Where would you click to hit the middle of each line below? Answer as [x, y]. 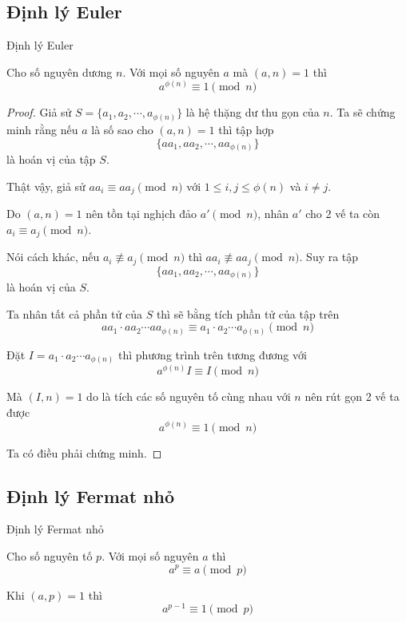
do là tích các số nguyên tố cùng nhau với [189, 396]
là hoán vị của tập [51, 159]
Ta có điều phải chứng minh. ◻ [84, 452]
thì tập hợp [246, 129]
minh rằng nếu [42, 129]
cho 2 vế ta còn [343, 214]
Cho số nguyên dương [60, 71]
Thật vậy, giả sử [46, 186]
